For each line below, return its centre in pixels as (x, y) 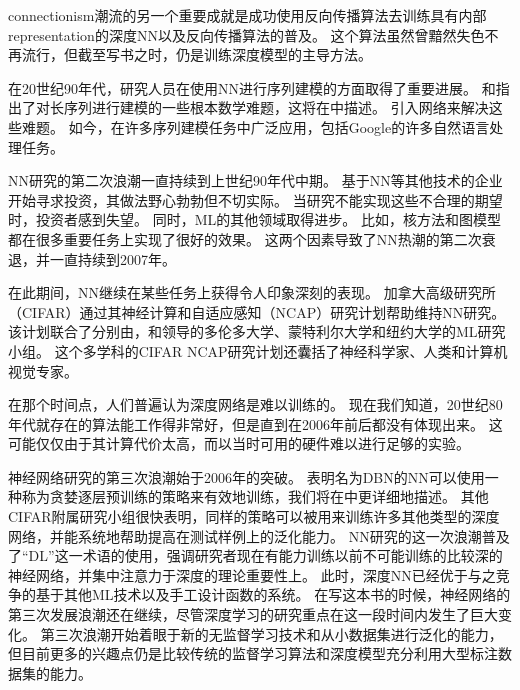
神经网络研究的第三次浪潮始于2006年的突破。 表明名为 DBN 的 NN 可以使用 (246, 476)
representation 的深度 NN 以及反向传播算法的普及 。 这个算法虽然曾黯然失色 (246, 34)
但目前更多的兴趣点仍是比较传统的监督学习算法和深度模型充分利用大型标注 (253, 653)
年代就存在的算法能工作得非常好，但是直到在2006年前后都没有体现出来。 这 (255, 423)
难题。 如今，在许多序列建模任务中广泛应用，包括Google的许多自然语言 (255, 126)
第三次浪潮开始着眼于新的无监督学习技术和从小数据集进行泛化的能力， (271, 633)
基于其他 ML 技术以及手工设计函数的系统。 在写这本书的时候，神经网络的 (273, 594)
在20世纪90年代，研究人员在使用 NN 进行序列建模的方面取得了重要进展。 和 (252, 87)
